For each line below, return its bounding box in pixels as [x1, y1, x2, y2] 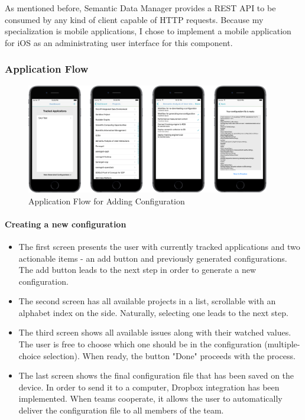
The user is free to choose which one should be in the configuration [18, 338, 262, 350]
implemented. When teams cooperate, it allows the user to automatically [18, 392, 283, 405]
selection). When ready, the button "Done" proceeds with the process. [43, 349, 296, 362]
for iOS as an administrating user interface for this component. [5, 36, 233, 48]
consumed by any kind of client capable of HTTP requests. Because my [5, 13, 264, 25]
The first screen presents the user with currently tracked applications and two [18, 240, 300, 252]
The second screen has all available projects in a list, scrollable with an [18, 295, 276, 307]
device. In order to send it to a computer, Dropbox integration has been [18, 380, 280, 393]
